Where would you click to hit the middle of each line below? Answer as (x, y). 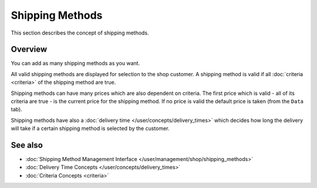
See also (27, 145)
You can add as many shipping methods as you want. (75, 63)
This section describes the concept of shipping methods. (80, 33)
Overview (29, 49)
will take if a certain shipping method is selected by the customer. (90, 128)
